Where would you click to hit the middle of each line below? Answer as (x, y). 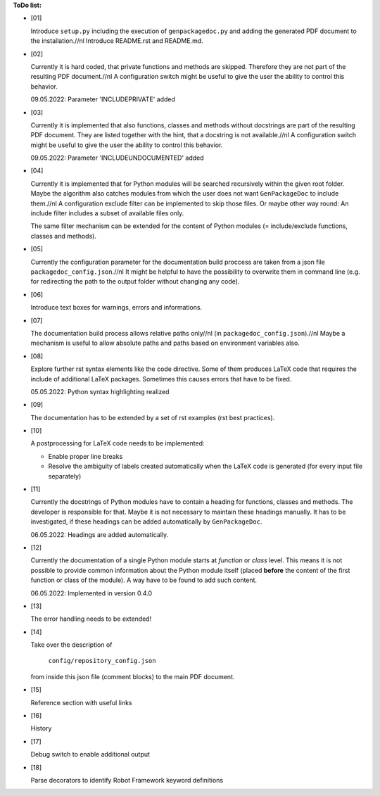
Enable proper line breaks (85, 456)
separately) (65, 476)
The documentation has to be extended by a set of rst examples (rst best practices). (153, 417)
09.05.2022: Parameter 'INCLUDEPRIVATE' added (103, 99)
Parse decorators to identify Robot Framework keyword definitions (127, 780)
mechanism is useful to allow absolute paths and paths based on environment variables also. (165, 343)
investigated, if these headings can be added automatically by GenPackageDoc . (146, 522)
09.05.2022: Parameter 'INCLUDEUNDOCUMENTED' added (117, 158)
